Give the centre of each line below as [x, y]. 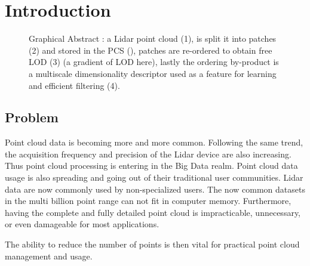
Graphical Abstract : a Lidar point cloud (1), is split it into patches [153, 38]
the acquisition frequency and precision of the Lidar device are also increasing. [148, 154]
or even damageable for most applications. [82, 224]
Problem [32, 117]
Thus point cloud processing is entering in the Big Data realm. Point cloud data [151, 166]
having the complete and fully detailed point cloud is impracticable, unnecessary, [153, 212]
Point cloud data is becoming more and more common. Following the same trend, [154, 142]
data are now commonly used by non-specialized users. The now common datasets [155, 189]
